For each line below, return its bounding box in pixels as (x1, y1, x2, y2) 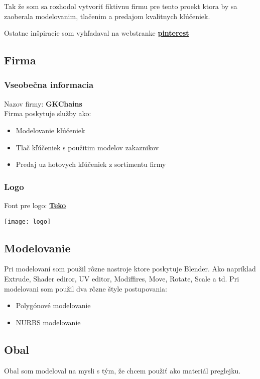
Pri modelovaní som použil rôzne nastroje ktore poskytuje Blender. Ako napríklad (4, 263, 256, 274)
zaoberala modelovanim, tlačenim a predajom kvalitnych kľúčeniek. (4, 11, 210, 21)
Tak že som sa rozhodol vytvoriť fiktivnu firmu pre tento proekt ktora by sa (4, 1, 237, 11)
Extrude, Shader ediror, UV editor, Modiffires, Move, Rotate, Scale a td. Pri (4, 273, 239, 284)
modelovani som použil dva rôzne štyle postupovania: (4, 283, 167, 294)
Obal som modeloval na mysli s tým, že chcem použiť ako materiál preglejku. (4, 365, 241, 375)
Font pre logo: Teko (4, 200, 66, 210)
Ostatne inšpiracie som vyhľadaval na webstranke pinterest (4, 28, 189, 38)
